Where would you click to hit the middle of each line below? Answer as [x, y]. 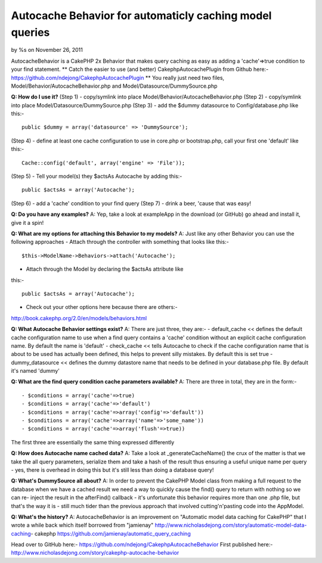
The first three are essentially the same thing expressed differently [93, 442]
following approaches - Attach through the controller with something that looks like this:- [120, 242]
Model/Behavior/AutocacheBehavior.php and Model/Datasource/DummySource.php [114, 86]
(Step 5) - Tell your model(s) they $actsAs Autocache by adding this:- [97, 177]
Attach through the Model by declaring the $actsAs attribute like [105, 269]
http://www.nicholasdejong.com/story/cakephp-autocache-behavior [95, 553]
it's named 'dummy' [35, 371]
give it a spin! [27, 222]
